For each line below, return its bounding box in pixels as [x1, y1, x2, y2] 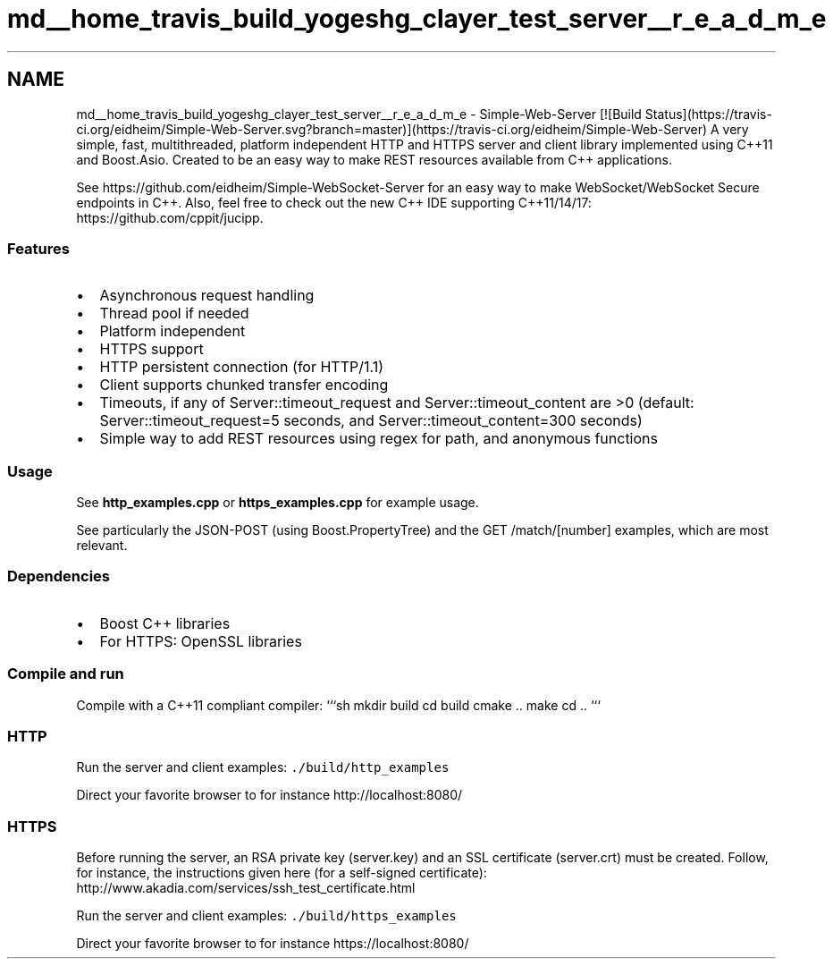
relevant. [76, 538, 128, 554]
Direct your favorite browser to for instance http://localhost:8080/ [76, 787, 463, 803]
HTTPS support [99, 340, 204, 359]
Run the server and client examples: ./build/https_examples [76, 908, 457, 924]
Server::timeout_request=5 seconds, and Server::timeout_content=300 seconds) [99, 411, 643, 430]
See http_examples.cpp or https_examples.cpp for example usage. [76, 495, 479, 511]
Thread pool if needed [99, 304, 249, 323]
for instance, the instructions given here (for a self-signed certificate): [76, 865, 487, 881]
